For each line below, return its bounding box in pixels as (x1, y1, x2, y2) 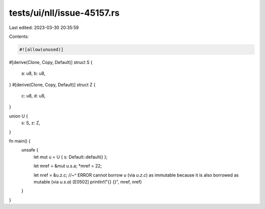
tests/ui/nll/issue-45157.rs (9, 7, 120, 18)
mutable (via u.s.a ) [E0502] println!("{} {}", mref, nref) (33, 179, 142, 184)
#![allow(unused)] (19, 47, 64, 52)
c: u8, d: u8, (21, 93, 46, 99)
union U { (9, 113, 28, 119)
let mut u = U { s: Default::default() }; (33, 154, 108, 160)
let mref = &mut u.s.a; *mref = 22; (33, 163, 102, 169)
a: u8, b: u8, (21, 70, 46, 76)
